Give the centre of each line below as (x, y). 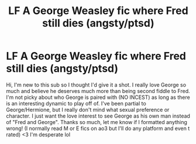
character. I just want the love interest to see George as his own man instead (98, 116)
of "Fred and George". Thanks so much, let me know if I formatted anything (97, 122)
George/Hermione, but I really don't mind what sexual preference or (88, 109)
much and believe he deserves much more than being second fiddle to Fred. (98, 91)
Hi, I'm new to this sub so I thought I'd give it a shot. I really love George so (96, 85)
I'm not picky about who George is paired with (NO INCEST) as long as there (98, 97)
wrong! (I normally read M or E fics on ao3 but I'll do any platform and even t (98, 128)
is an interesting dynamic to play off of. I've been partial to (76, 103)
